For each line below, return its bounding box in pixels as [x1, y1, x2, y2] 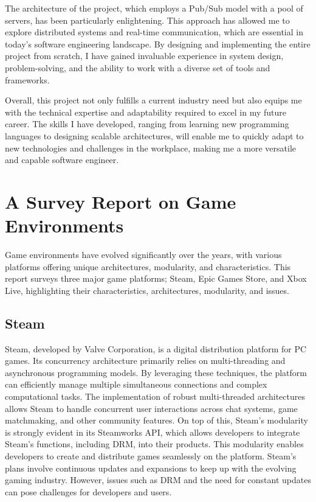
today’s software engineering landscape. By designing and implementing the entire [5, 37, 311, 50]
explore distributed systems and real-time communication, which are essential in [5, 26, 303, 38]
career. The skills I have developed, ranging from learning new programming [5, 117, 289, 130]
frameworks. [5, 73, 50, 86]
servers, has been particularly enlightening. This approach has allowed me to [5, 13, 290, 26]
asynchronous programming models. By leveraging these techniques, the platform [5, 366, 307, 378]
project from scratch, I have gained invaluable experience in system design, [5, 49, 284, 62]
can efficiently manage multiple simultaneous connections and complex [5, 378, 267, 391]
